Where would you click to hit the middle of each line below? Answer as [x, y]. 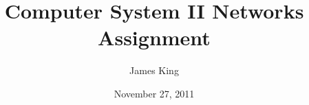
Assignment [154, 37]
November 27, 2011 [154, 93]
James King [154, 70]
